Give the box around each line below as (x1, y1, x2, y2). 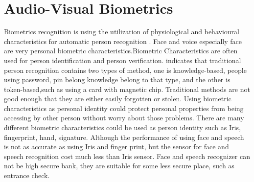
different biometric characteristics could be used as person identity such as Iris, (4, 122, 241, 133)
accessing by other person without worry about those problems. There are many (4, 113, 244, 123)
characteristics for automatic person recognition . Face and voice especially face (4, 36, 242, 46)
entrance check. (4, 170, 50, 181)
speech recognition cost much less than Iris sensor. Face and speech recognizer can (4, 151, 250, 161)
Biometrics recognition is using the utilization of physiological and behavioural (4, 26, 239, 37)
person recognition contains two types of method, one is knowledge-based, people (4, 65, 247, 75)
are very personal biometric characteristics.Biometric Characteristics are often (4, 45, 238, 56)
